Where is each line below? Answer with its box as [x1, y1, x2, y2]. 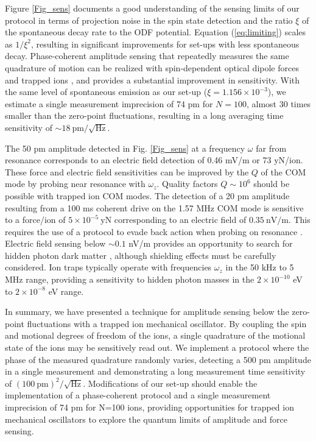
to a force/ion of [5, 213, 66, 226]
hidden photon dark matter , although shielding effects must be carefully [5, 249, 276, 261]
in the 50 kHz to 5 [225, 261, 294, 273]
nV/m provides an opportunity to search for [128, 237, 293, 250]
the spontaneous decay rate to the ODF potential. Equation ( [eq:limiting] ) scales [5, 26, 306, 38]
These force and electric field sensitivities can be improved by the [5, 165, 249, 178]
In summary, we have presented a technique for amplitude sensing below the [5, 305, 289, 318]
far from [256, 141, 287, 154]
